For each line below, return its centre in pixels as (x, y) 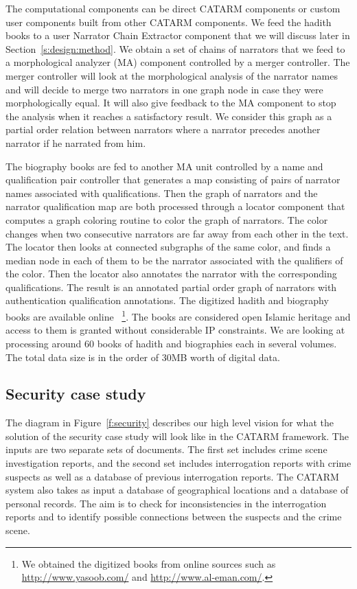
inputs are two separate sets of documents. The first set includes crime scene (166, 449)
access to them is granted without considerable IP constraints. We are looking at (175, 330)
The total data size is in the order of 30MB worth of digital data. (143, 357)
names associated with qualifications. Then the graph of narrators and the (162, 193)
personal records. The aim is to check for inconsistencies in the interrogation (166, 503)
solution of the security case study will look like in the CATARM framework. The (177, 436)
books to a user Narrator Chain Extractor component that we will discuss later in (178, 35)
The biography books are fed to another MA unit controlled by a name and (164, 166)
